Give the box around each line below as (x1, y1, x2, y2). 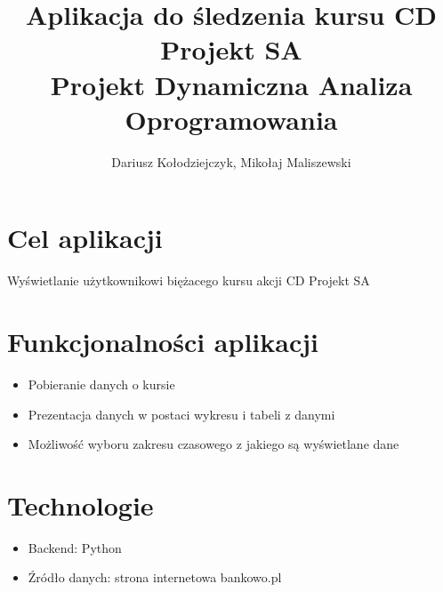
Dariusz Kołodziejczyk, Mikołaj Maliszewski (111, 152, 351, 171)
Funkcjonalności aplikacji (7, 324, 318, 359)
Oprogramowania (125, 100, 338, 137)
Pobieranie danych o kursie (28, 374, 175, 393)
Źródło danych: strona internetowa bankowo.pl (28, 568, 282, 587)
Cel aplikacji (7, 220, 163, 256)
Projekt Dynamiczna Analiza (50, 66, 413, 102)
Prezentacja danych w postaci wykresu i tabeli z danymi (28, 404, 335, 423)
